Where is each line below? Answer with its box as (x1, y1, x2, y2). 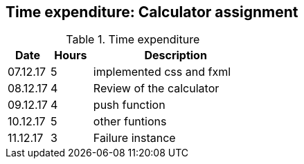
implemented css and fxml (93, 65, 231, 79)
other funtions (93, 114, 167, 129)
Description (144, 48, 207, 63)
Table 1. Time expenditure (66, 32, 200, 47)
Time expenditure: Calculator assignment (6, 3, 298, 21)
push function (93, 98, 166, 112)
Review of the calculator (93, 81, 220, 96)
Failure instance (93, 131, 176, 145)
